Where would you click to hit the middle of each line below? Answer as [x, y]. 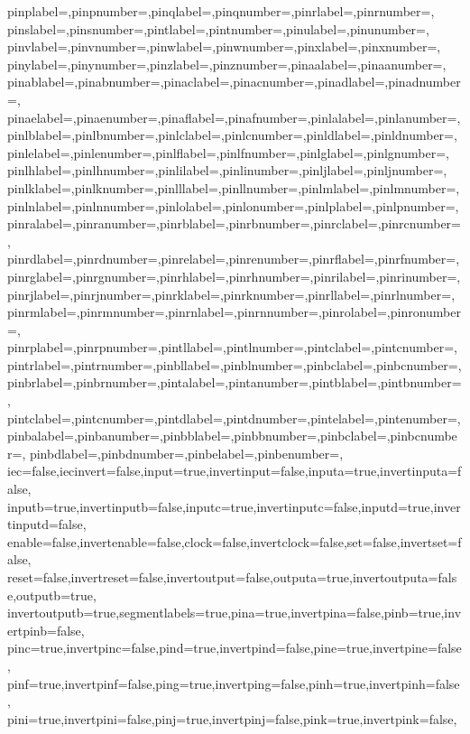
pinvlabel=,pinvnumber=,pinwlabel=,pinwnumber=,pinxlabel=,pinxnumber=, [224, 46]
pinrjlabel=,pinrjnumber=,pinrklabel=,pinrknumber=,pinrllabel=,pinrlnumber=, [231, 294]
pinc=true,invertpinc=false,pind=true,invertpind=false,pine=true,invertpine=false [235, 648]
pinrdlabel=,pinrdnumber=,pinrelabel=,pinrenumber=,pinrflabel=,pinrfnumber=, [234, 259]
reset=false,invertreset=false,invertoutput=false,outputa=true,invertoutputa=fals [232, 577]
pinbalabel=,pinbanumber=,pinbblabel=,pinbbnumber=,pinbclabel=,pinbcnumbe [232, 436]
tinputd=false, [47, 524]
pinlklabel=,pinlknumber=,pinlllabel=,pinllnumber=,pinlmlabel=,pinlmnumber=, [234, 187]
